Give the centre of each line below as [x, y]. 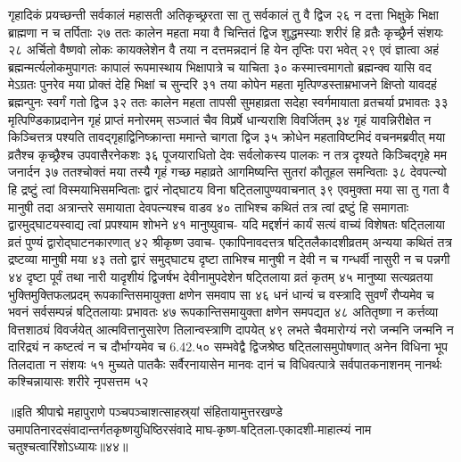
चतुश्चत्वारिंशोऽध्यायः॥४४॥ [68, 446]
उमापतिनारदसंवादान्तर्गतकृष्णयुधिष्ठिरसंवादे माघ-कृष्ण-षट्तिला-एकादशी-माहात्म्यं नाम [190, 429]
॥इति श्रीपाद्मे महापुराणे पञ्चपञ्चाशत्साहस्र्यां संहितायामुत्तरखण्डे [145, 412]
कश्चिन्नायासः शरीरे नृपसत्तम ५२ [78, 381]
